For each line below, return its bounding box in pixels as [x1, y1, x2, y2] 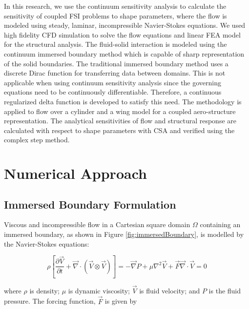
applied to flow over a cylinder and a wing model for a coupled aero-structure [4, 106, 236, 116]
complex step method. [4, 135, 70, 145]
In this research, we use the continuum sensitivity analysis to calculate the [4, 1, 227, 11]
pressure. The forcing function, [4, 296, 96, 306]
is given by [104, 296, 137, 306]
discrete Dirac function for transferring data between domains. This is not [4, 68, 226, 78]
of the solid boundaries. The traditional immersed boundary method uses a [4, 58, 228, 68]
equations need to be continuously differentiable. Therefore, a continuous [4, 87, 222, 97]
